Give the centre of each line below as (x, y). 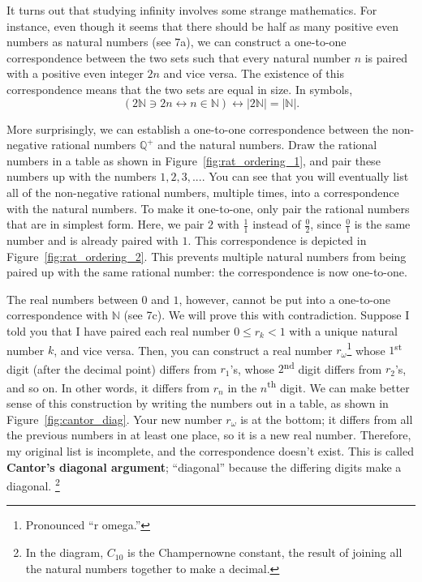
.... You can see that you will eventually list (300, 176)
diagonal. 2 (33, 484)
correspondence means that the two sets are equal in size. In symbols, (180, 89)
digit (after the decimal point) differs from (112, 368)
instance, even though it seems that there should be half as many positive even (203, 26)
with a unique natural (343, 330)
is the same (382, 224)
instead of (277, 224)
